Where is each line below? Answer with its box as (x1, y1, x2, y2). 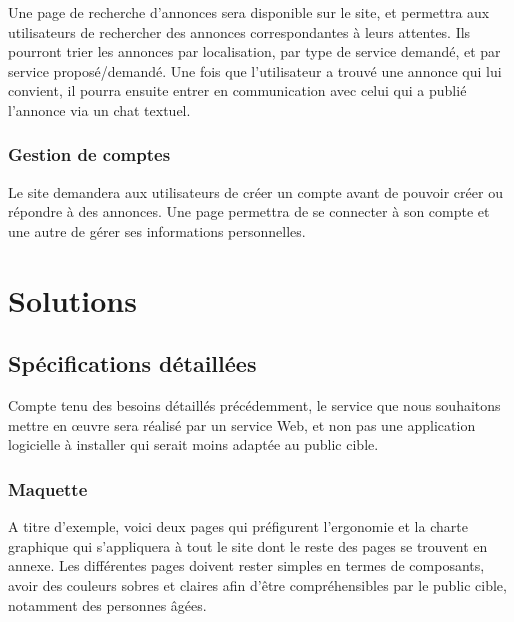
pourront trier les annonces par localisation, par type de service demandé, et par (8, 41, 501, 62)
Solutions (8, 279, 137, 320)
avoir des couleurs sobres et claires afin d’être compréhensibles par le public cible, (8, 574, 507, 595)
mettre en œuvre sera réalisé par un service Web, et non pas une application (8, 414, 476, 435)
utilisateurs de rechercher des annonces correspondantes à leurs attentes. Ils (8, 21, 471, 42)
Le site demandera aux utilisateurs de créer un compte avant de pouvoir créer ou (8, 181, 503, 202)
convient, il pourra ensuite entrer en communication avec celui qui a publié (8, 80, 467, 101)
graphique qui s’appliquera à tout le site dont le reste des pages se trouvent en (8, 535, 488, 556)
